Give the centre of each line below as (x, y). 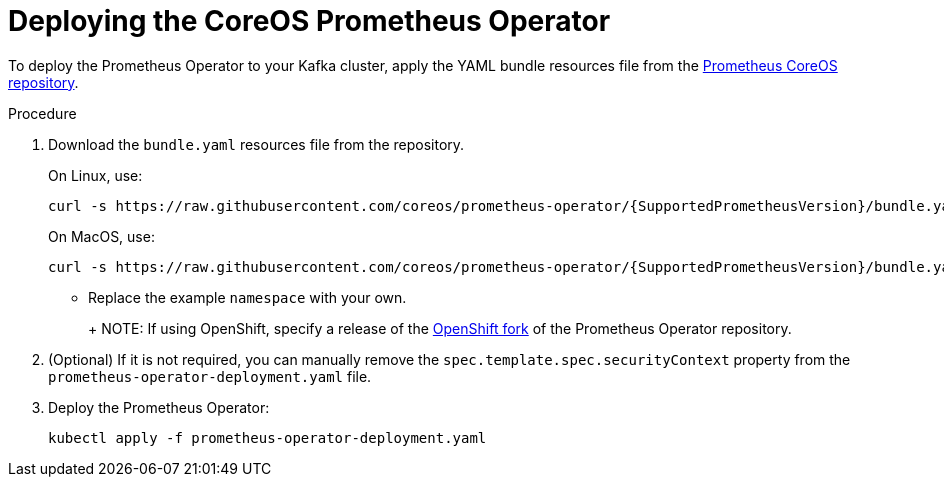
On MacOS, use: (101, 236)
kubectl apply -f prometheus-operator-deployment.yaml (267, 437)
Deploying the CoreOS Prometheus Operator (309, 21)
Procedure (42, 113)
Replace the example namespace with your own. (247, 297)
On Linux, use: (95, 175)
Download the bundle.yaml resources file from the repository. (256, 144)
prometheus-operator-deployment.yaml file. (210, 376)
